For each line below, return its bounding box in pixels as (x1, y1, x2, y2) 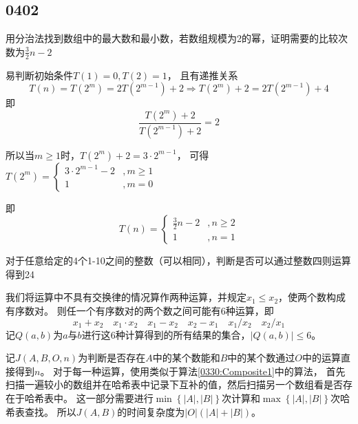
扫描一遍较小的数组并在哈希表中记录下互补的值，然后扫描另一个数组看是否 (6, 377, 343, 392)
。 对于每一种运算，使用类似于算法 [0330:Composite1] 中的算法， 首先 (40, 363, 346, 378)
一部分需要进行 (85, 391, 154, 405)
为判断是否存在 (78, 350, 146, 365)
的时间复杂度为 (117, 404, 185, 418)
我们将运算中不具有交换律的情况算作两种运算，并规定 (6, 290, 246, 304)
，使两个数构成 (278, 290, 346, 304)
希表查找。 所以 (6, 404, 76, 418)
